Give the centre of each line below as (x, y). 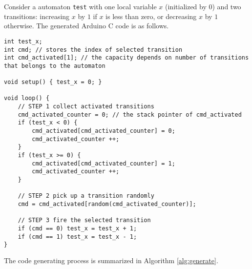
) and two (227, 6)
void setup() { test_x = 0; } (53, 82)
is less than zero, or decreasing (151, 16)
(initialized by (186, 6)
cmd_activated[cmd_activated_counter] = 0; (104, 131)
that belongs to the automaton (55, 66)
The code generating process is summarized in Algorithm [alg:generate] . (111, 260)
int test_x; (23, 41)
